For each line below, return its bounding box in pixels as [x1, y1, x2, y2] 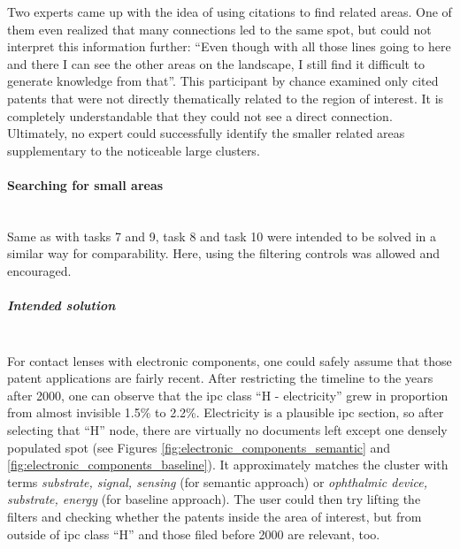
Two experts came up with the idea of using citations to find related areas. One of [7, 3, 452, 20]
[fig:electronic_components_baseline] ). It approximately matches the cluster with [7, 455, 448, 474]
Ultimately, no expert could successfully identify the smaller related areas [7, 124, 405, 142]
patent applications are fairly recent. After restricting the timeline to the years [7, 369, 433, 387]
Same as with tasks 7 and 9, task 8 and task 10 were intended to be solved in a [7, 226, 437, 245]
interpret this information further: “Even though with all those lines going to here [7, 37, 451, 56]
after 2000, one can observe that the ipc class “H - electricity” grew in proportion [7, 385, 448, 404]
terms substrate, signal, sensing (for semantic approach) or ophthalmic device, [7, 472, 428, 491]
